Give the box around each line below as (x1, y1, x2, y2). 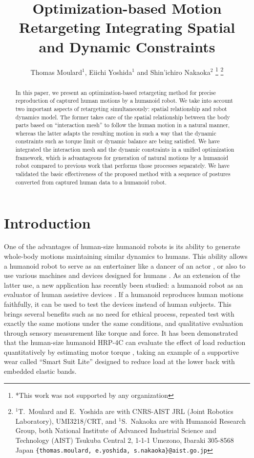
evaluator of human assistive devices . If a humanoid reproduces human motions (4, 289, 244, 299)
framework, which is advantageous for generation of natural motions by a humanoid (15, 153, 229, 161)
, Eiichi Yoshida (85, 67, 132, 77)
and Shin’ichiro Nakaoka (137, 67, 211, 77)
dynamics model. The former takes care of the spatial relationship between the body (15, 113, 230, 121)
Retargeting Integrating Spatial (19, 17, 235, 37)
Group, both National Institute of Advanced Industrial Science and (15, 425, 216, 435)
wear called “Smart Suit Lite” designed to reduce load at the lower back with (4, 356, 235, 366)
